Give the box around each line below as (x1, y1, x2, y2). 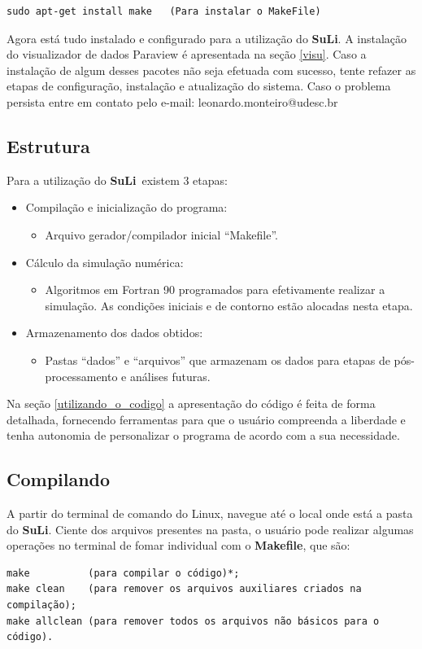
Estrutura (7, 133, 90, 158)
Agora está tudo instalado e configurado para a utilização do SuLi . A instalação (7, 29, 407, 46)
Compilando (7, 467, 111, 492)
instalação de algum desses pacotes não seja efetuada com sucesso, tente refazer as (7, 61, 416, 78)
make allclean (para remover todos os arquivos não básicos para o (7, 615, 380, 627)
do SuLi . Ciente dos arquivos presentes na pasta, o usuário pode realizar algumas (7, 520, 414, 537)
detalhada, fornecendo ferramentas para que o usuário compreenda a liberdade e (7, 410, 406, 428)
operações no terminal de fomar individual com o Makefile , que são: (7, 537, 350, 554)
